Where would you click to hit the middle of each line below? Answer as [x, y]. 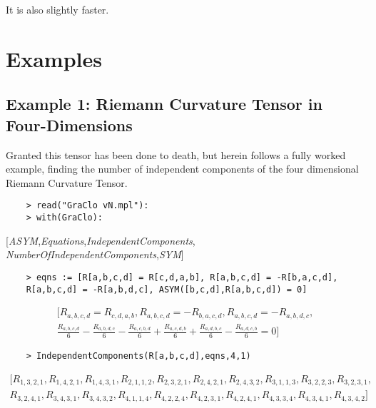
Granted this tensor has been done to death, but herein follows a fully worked [176, 154]
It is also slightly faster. [57, 9]
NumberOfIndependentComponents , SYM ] [95, 254]
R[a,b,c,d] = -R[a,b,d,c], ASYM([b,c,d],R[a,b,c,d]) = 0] [167, 289]
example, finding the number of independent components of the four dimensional [182, 169]
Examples [54, 58]
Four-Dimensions [69, 124]
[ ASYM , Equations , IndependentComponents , [101, 240]
